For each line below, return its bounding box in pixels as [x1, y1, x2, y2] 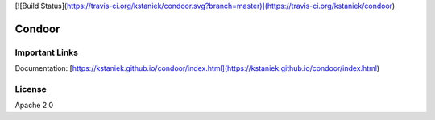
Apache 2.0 [14, 101, 54, 110]
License [14, 83, 48, 94]
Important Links [14, 47, 78, 58]
